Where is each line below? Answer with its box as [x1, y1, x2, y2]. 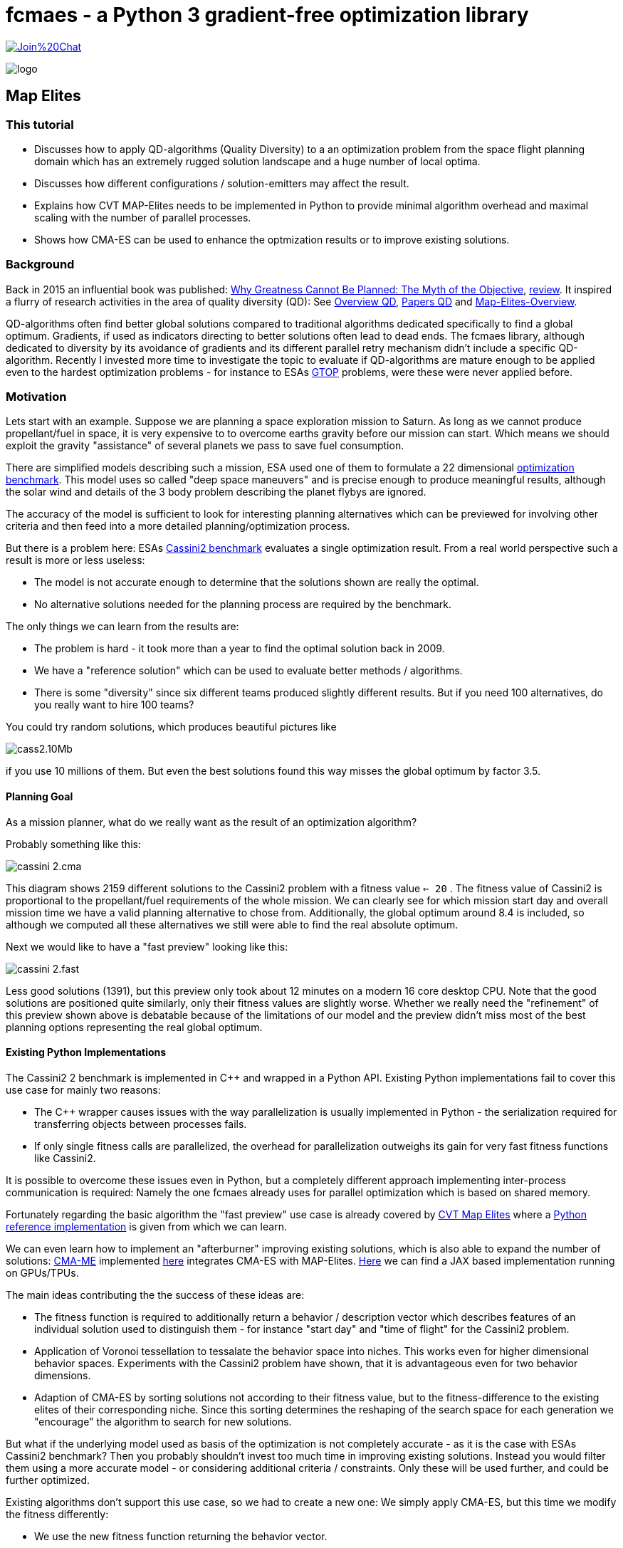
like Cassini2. [34, 1151, 96, 1164]
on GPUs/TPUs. [6, 1266, 79, 1279]
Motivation [6, 389, 67, 404]
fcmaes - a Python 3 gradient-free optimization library [6, 3, 529, 27]
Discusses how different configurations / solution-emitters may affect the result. [34, 177, 409, 189]
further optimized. [6, 1473, 90, 1486]
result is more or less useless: [6, 554, 145, 567]
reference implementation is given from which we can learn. [6, 1220, 287, 1233]
